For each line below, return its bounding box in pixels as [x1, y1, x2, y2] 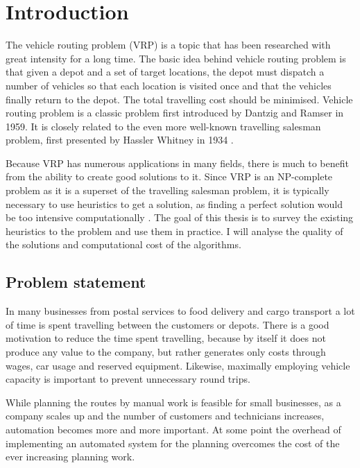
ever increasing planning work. [6, 449, 135, 464]
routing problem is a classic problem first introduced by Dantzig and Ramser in [6, 105, 344, 120]
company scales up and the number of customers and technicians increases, [6, 408, 325, 423]
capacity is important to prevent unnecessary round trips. [6, 372, 250, 386]
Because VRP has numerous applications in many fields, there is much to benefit [6, 155, 349, 170]
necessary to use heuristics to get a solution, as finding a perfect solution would [6, 196, 343, 211]
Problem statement [6, 271, 146, 293]
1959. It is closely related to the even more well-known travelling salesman [6, 119, 321, 133]
